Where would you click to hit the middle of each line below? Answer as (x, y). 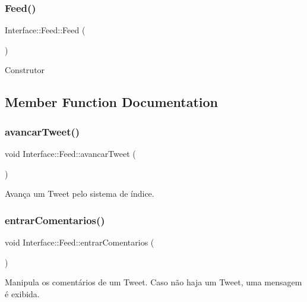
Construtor (25, 70)
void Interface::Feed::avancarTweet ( (70, 153)
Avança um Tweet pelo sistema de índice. (80, 194)
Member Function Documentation (112, 102)
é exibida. (22, 293)
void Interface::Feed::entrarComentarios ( (80, 242)
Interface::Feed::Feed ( (45, 30)
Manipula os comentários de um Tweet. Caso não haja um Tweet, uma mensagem (153, 282)
